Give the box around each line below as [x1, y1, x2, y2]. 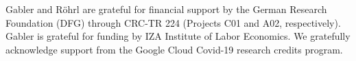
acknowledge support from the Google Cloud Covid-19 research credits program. [5, 42, 343, 56]
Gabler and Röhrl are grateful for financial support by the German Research [5, 2, 327, 16]
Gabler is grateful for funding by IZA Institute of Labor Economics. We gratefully [5, 29, 351, 43]
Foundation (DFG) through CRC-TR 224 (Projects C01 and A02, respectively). [5, 15, 341, 29]
